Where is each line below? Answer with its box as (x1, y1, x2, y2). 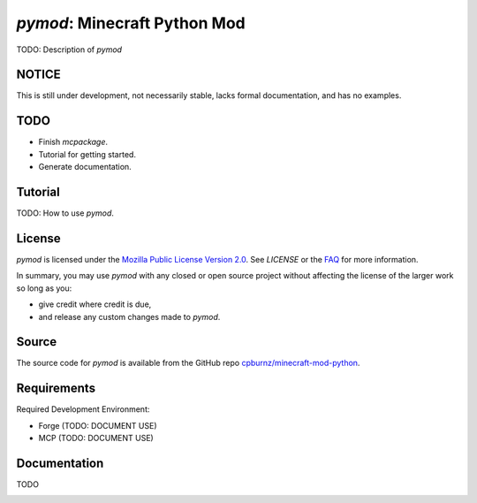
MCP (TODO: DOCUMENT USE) (38, 433, 154, 444)
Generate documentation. (38, 162, 132, 172)
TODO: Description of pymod (16, 44, 123, 55)
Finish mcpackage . (38, 137, 109, 148)
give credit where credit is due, (38, 299, 152, 309)
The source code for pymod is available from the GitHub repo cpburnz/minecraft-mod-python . (16, 358, 360, 369)
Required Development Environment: (16, 404, 150, 415)
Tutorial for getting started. (38, 149, 137, 159)
